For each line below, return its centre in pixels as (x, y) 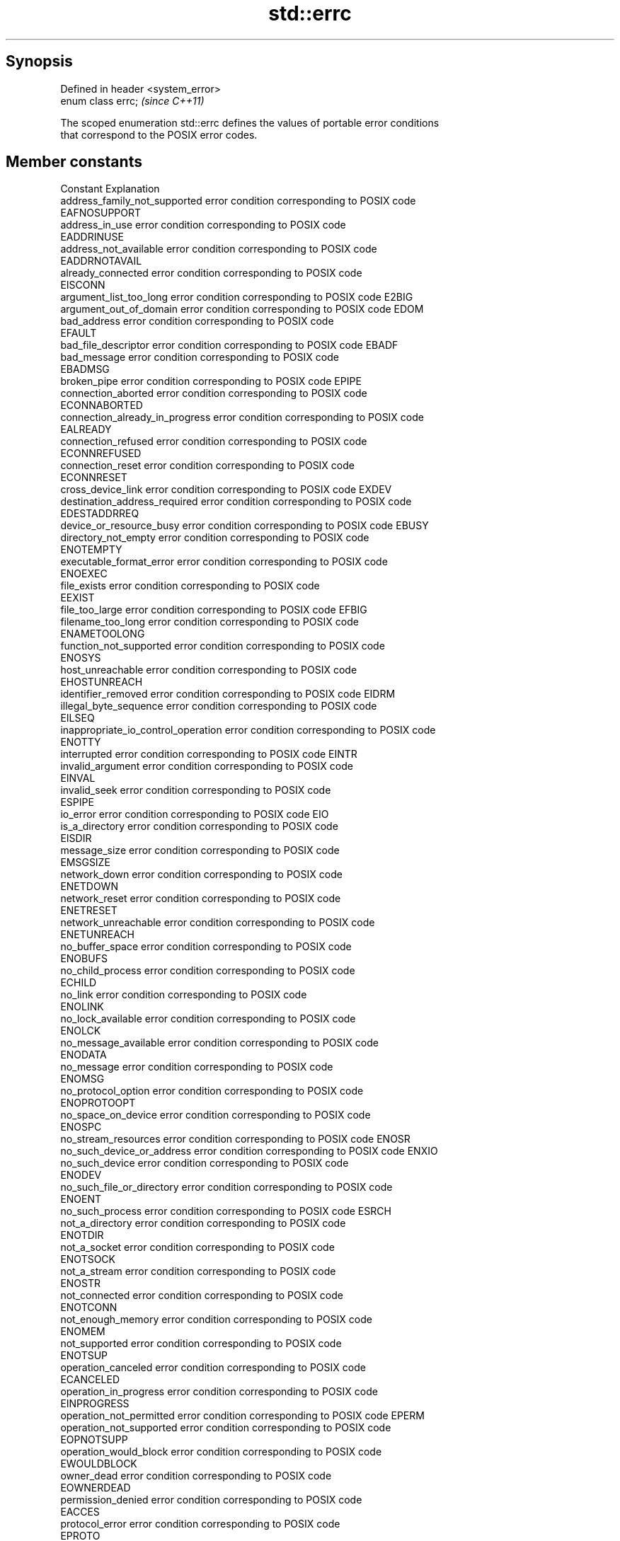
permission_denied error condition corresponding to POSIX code (211, 1500)
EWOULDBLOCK (99, 1464)
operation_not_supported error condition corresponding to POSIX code (226, 1428)
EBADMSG (85, 369)
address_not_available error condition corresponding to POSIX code (219, 249)
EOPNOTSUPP (94, 1440)
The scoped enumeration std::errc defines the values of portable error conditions (250, 122)
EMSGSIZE (85, 862)
